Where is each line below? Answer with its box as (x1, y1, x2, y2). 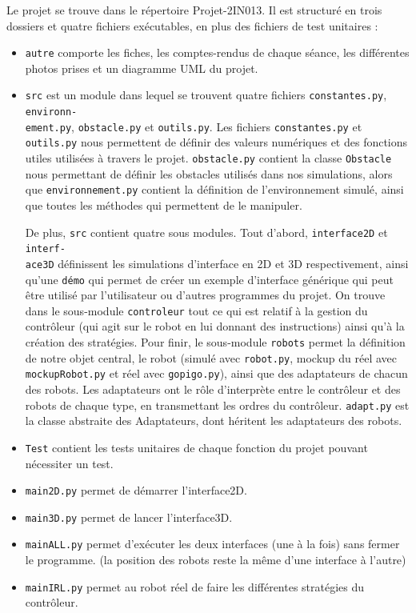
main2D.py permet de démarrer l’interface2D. (25, 482, 247, 499)
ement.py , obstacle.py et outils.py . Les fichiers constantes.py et (25, 118, 362, 134)
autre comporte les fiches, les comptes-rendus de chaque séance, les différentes (25, 44, 410, 61)
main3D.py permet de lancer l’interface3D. (25, 508, 233, 525)
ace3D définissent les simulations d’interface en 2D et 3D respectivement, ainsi (25, 254, 409, 271)
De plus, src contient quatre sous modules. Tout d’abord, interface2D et (25, 223, 388, 240)
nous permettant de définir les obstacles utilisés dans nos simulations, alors (25, 165, 393, 182)
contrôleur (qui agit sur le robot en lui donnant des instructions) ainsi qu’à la (25, 318, 405, 335)
